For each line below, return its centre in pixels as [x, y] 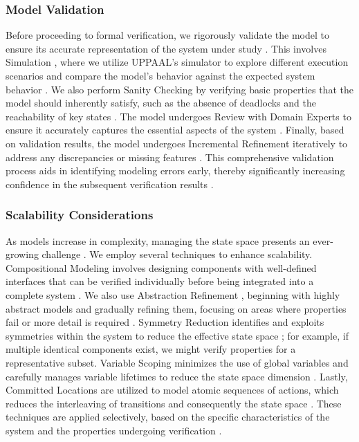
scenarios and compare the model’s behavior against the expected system [160, 75]
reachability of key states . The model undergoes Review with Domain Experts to [178, 116]
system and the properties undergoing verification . [114, 430]
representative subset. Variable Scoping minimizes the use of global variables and [177, 362]
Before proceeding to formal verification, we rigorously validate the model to [167, 35]
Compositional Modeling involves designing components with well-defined [161, 267]
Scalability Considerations [80, 215]
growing [22, 254]
